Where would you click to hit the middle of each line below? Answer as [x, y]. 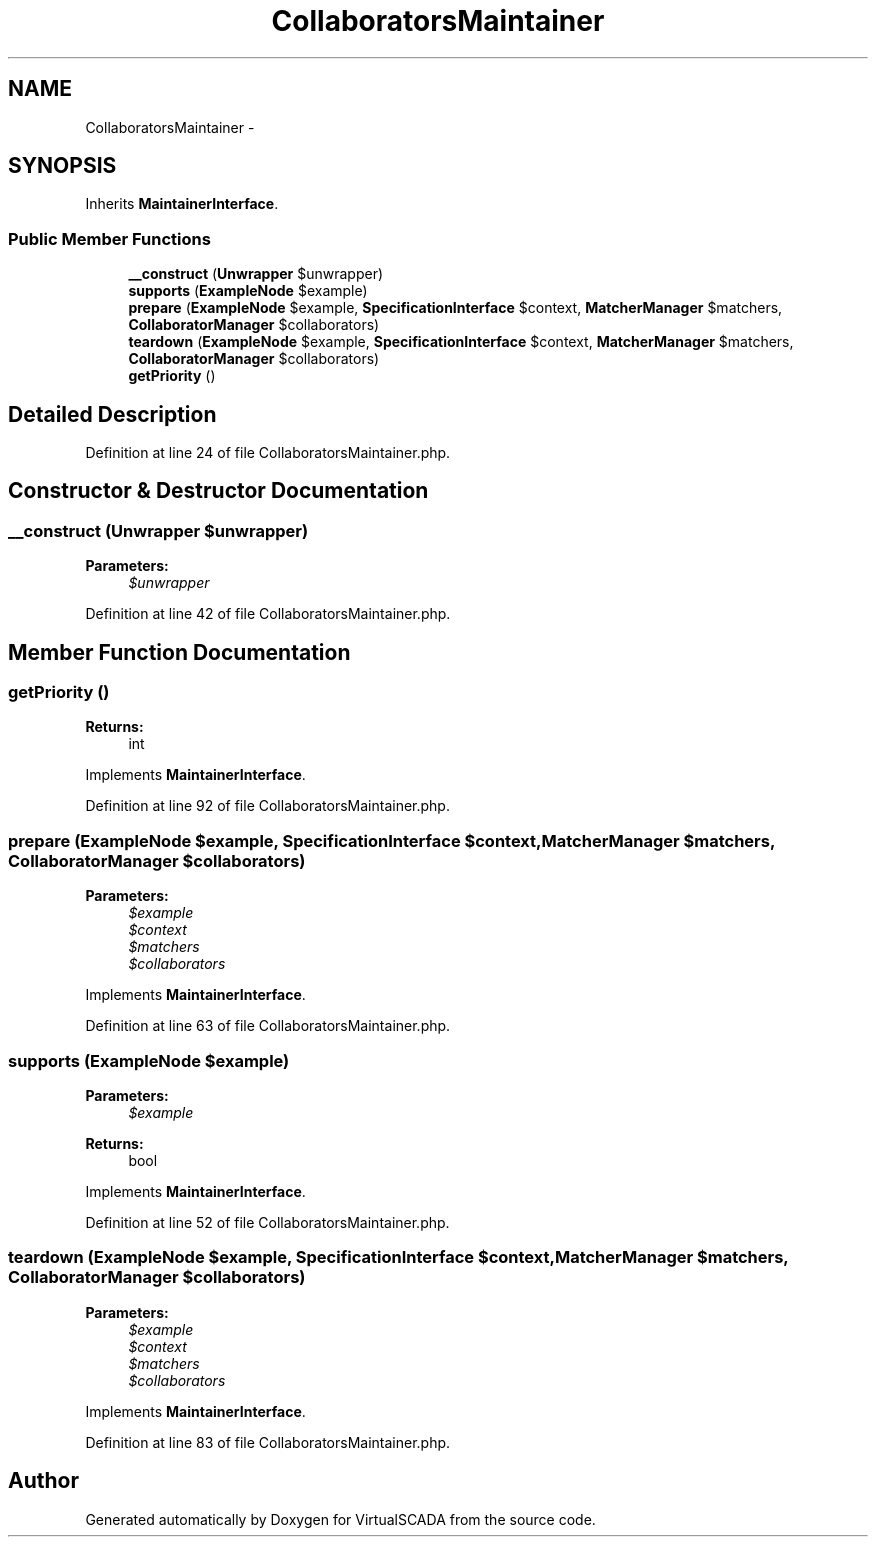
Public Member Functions [109, 238]
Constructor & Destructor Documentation [218, 491]
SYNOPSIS [62, 166]
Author [43, 1481]
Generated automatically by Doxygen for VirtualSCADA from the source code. [340, 1519]
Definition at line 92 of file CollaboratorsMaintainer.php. [267, 806]
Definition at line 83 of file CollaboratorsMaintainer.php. [268, 1442]
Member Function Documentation [179, 652]
